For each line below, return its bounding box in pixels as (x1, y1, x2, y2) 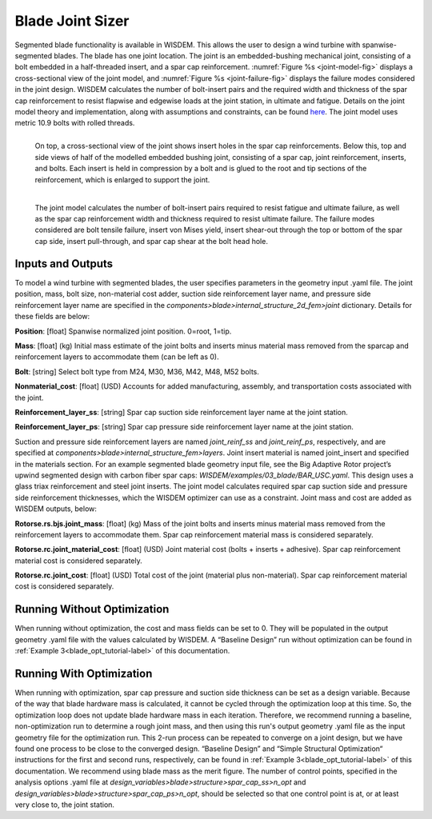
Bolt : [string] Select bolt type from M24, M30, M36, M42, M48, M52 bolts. (14, 366, 260, 376)
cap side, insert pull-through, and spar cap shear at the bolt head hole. (34, 236, 268, 246)
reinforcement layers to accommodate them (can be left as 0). (14, 352, 219, 362)
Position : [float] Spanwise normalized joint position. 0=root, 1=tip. (14, 326, 232, 336)
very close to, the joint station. (14, 800, 115, 809)
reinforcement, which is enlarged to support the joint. (34, 174, 210, 184)
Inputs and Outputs (14, 257, 114, 270)
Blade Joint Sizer (14, 12, 130, 30)
